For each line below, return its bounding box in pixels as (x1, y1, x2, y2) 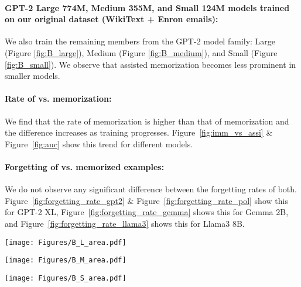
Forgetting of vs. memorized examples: (5, 160, 165, 172)
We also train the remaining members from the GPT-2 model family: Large (5, 35, 276, 47)
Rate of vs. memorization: (5, 92, 112, 105)
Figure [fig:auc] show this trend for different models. (5, 137, 193, 150)
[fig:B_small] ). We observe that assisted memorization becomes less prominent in (5, 58, 296, 70)
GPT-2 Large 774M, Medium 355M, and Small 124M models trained (5, 1, 290, 13)
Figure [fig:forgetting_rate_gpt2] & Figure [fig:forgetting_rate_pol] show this (5, 194, 288, 206)
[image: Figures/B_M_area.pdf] (5, 256, 126, 265)
